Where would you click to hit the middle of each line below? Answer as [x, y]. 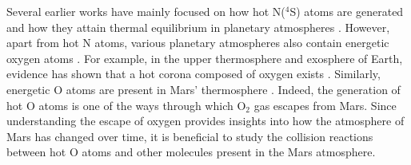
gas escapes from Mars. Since [325, 105]
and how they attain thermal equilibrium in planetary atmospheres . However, [198, 27]
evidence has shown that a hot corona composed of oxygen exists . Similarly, [194, 74]
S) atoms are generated [347, 11]
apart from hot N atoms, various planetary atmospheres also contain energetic [198, 43]
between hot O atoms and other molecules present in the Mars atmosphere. [191, 152]
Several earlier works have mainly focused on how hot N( [146, 11]
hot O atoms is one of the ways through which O [126, 105]
